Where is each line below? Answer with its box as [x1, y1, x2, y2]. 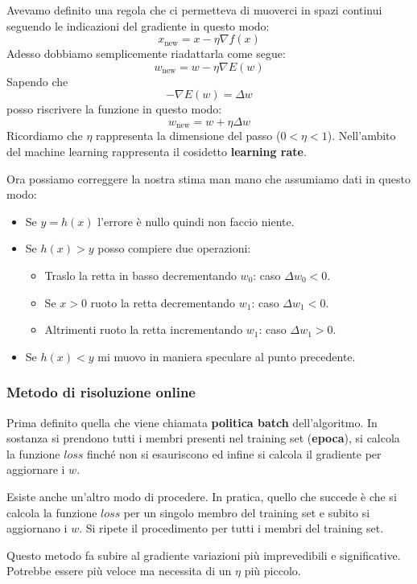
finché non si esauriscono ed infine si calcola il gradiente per [86, 445, 382, 462]
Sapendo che [6, 72, 68, 89]
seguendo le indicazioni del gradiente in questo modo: [6, 17, 270, 34]
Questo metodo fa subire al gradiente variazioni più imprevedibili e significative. [6, 546, 401, 563]
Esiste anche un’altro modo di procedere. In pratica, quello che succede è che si [6, 487, 397, 504]
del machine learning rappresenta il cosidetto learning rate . [6, 143, 307, 160]
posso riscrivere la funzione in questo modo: [6, 101, 222, 117]
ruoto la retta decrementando [90, 294, 235, 311]
